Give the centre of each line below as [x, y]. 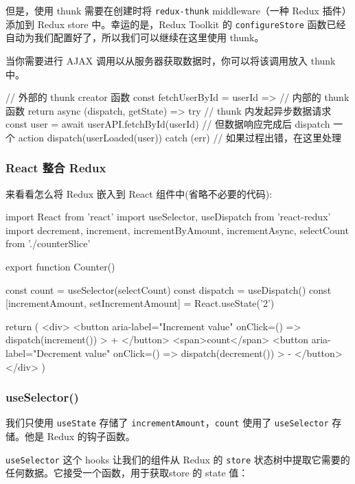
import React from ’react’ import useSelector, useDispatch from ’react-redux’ [168, 217]
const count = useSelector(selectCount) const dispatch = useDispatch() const [169, 289]
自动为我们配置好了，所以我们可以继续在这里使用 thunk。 [135, 37]
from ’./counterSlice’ [48, 243]
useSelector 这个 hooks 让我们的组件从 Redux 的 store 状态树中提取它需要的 [178, 459]
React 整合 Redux [56, 168]
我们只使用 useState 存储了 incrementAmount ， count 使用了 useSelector [167, 423]
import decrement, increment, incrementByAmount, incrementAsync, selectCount [177, 230]
